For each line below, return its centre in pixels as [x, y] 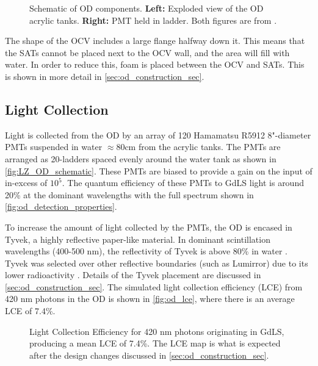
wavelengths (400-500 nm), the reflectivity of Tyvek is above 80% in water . [146, 251]
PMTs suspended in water [54, 147]
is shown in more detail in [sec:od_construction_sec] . [105, 76]
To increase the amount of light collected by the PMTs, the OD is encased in [149, 227]
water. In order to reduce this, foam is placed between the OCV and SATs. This [155, 64]
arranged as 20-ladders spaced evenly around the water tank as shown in [141, 158]
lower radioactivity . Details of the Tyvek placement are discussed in [133, 275]
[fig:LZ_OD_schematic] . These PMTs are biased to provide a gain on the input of [159, 170]
